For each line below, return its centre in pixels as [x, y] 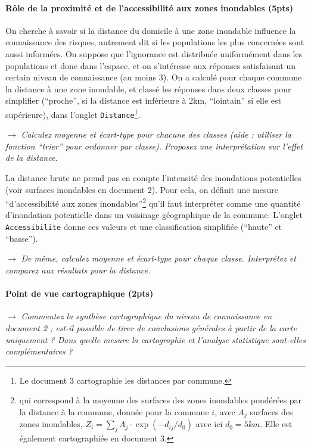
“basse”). [22, 238]
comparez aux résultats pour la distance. [78, 270]
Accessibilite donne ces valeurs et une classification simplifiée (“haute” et [144, 227]
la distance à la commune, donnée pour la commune [114, 411]
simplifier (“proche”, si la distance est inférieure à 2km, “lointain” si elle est [143, 100]
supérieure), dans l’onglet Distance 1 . [73, 113]
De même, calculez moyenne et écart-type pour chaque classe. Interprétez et [158, 258]
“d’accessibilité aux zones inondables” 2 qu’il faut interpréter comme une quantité [153, 202]
